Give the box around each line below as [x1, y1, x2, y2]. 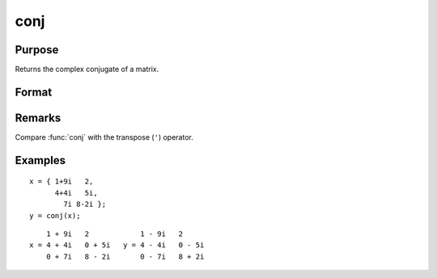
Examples [15, 154, 66, 167]
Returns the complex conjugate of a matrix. [15, 65, 159, 74]
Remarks [15, 111, 62, 124]
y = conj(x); [29, 211, 81, 220]
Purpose [15, 43, 59, 57]
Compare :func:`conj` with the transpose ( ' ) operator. [15, 132, 193, 141]
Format [15, 85, 53, 99]
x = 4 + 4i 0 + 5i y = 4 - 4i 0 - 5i [29, 241, 205, 250]
